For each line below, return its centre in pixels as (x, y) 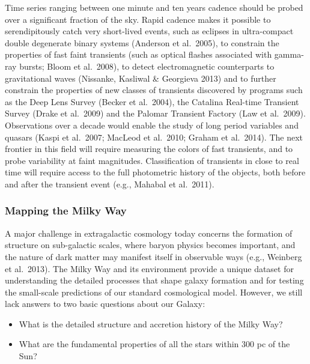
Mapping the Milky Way (66, 211)
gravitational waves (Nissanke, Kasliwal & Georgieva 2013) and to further (141, 78)
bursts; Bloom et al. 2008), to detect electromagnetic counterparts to (147, 66)
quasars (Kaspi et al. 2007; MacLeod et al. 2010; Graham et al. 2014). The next (154, 137)
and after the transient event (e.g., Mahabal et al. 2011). (110, 184)
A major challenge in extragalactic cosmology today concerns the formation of (149, 233)
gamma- (289, 54)
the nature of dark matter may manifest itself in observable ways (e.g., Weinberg (153, 256)
